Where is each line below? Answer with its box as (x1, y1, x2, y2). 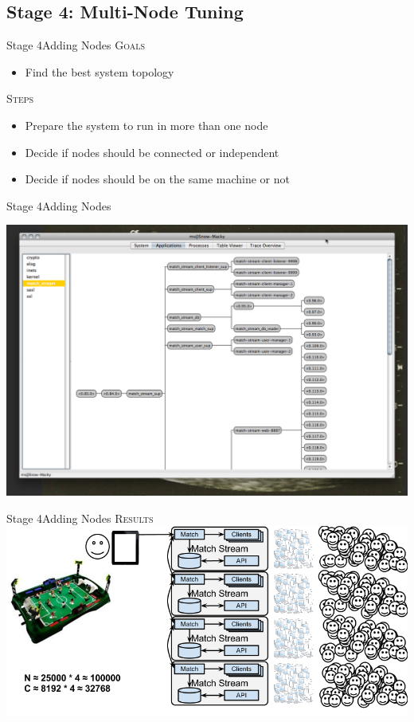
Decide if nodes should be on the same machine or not (25, 171, 290, 187)
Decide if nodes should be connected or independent (25, 143, 279, 160)
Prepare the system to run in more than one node (25, 116, 268, 133)
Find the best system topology (25, 63, 174, 80)
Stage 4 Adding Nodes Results (6, 509, 154, 526)
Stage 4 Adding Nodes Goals (6, 37, 146, 53)
